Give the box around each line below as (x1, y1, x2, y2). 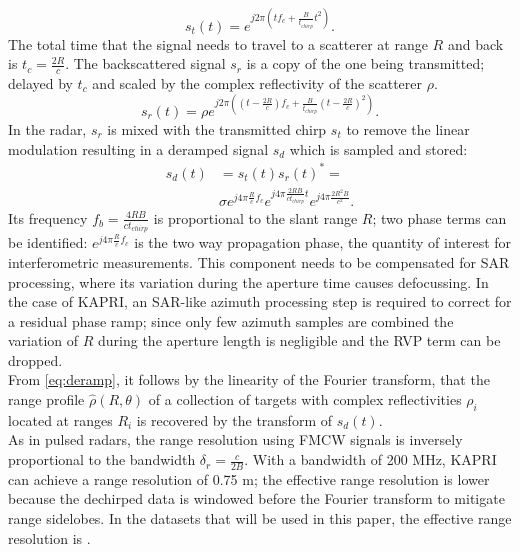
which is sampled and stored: (289, 138, 468, 159)
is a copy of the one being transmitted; (246, 53, 485, 74)
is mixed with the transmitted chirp (107, 119, 327, 140)
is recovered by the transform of (136, 409, 332, 430)
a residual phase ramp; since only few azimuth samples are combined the (8, 310, 454, 331)
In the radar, (8, 119, 87, 140)
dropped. (8, 349, 63, 370)
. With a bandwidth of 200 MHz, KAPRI (244, 449, 497, 470)
